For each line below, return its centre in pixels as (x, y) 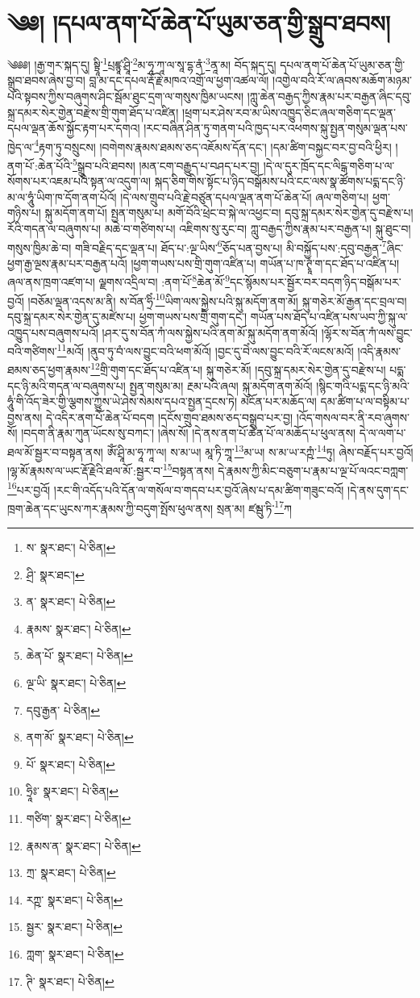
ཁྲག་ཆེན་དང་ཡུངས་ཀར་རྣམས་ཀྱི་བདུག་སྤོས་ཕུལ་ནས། (110, 508)
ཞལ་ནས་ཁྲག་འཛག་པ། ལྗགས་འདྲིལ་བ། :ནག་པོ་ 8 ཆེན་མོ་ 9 (119, 281)
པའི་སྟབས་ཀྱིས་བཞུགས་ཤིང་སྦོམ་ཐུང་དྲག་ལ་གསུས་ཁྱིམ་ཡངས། (126, 96)
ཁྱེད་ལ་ (21, 146)
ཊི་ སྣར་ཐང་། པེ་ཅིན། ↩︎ (70, 981)
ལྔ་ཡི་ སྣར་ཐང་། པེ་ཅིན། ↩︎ (76, 683)
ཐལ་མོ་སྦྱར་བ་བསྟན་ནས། (55, 451)
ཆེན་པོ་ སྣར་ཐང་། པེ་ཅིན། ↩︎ (79, 656)
